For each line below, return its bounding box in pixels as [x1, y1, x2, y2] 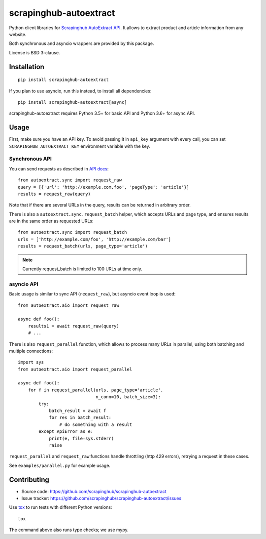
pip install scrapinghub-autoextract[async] [18, 99, 128, 105]
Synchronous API [9, 156, 52, 163]
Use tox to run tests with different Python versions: [9, 504, 112, 510]
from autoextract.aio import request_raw [18, 302, 119, 308]
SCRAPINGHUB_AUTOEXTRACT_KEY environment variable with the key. [9, 143, 150, 149]
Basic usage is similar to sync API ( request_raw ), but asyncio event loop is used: [9, 291, 176, 297]
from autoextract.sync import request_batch [18, 230, 128, 235]
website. [9, 31, 27, 37]
